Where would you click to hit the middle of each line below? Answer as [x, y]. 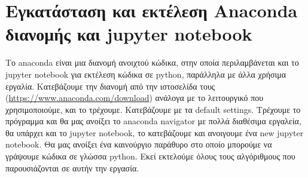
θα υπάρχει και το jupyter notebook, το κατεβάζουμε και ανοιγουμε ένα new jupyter [155, 132]
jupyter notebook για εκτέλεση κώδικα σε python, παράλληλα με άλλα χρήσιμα [146, 74]
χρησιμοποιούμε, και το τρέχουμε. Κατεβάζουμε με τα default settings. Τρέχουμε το [153, 109]
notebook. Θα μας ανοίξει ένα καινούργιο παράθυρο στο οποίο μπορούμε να [139, 144]
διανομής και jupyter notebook [129, 34]
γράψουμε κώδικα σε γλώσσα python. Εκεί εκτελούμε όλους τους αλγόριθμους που [150, 156]
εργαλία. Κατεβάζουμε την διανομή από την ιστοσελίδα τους [110, 86]
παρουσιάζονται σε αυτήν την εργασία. [72, 168]
